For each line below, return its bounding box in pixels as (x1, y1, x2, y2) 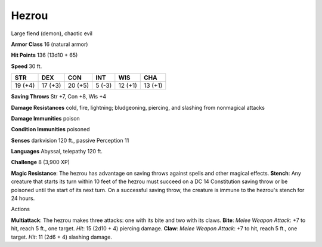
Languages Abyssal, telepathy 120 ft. (11, 148, 103, 155)
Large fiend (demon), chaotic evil (11, 30, 92, 37)
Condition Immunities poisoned (11, 126, 90, 133)
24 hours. (11, 194, 35, 202)
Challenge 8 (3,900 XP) (11, 159, 70, 166)
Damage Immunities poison (11, 115, 80, 122)
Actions (11, 206, 30, 213)
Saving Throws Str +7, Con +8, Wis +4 (11, 93, 107, 100)
